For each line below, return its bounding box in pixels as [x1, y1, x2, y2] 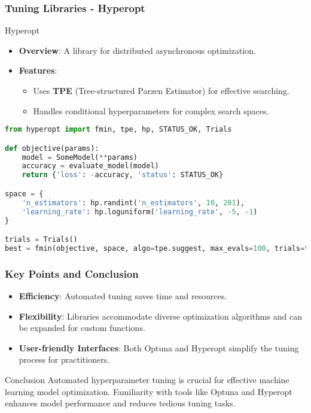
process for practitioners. [19, 353, 110, 366]
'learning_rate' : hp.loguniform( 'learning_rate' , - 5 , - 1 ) [22, 207, 258, 216]
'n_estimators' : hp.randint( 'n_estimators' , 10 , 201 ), [22, 198, 245, 207]
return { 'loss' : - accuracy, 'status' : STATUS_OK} [22, 171, 224, 180]
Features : [19, 64, 57, 77]
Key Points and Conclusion [5, 266, 139, 281]
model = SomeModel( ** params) [22, 153, 138, 162]
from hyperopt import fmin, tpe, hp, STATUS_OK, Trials [5, 125, 232, 134]
